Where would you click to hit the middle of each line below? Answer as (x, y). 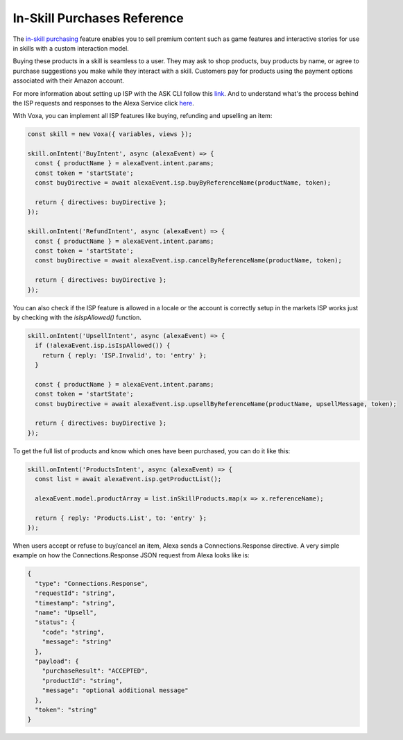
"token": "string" (66, 709)
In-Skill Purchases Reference (98, 18)
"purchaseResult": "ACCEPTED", (95, 671)
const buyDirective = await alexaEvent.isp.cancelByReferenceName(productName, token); (189, 261)
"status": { (55, 622)
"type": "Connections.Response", (92, 583)
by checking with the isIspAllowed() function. (77, 317)
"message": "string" (77, 642)
